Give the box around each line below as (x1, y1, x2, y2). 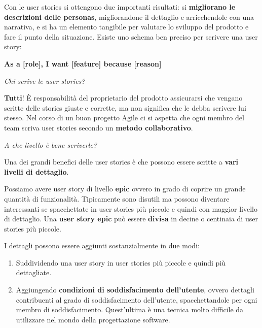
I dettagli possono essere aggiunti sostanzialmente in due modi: (4, 240, 200, 251)
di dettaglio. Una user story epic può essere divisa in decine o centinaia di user (4, 213, 258, 224)
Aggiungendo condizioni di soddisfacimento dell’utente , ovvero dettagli (16, 284, 254, 295)
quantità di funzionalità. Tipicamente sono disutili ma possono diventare (4, 193, 230, 204)
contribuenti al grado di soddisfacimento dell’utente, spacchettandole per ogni (16, 294, 257, 305)
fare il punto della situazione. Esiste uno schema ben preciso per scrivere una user (4, 31, 258, 42)
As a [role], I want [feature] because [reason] (4, 58, 162, 69)
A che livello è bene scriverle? (4, 139, 97, 150)
